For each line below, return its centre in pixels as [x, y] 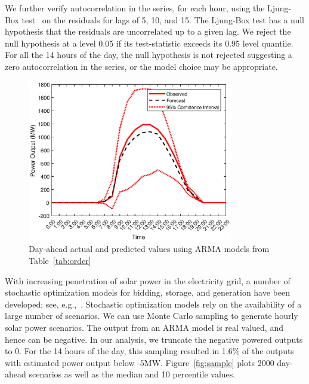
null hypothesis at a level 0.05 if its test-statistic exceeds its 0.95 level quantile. [149, 43]
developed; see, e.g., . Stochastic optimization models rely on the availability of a [153, 304]
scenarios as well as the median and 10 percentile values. [132, 374]
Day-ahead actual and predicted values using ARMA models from [149, 249]
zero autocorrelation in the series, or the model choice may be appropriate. [141, 66]
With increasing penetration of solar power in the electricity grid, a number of [148, 280]
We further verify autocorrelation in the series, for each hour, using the [135, 8]
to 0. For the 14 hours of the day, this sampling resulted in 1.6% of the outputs [149, 351]
